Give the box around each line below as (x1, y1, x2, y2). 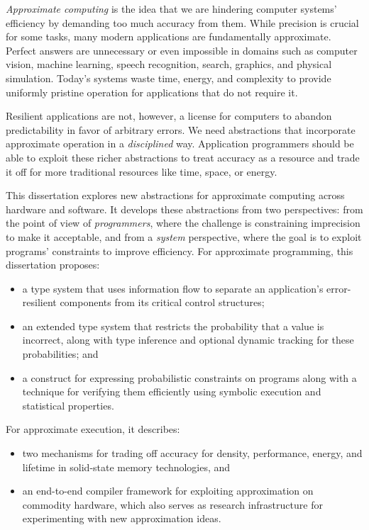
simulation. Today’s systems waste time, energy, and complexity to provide (6, 70, 331, 85)
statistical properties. (22, 397, 114, 412)
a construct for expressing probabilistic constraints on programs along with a (22, 370, 357, 385)
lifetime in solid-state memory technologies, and (22, 459, 231, 474)
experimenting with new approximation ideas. (22, 511, 221, 526)
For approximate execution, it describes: (6, 422, 180, 436)
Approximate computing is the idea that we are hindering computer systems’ (6, 1, 337, 16)
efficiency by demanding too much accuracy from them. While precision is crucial (6, 15, 359, 30)
